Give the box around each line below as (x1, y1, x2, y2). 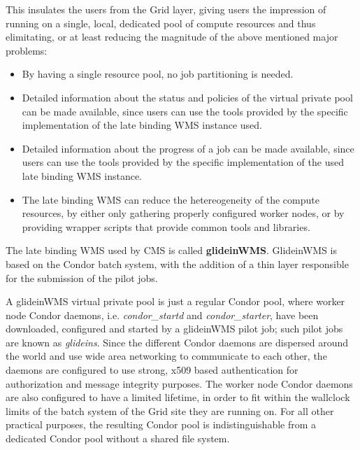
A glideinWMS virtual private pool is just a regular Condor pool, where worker (6, 294, 345, 309)
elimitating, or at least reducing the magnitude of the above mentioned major (6, 29, 338, 44)
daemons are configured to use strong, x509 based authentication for (6, 363, 298, 377)
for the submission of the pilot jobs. (6, 270, 158, 285)
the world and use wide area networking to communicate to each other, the (6, 349, 327, 363)
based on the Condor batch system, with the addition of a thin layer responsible (6, 256, 349, 271)
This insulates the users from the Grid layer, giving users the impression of (6, 2, 326, 16)
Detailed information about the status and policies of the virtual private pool (22, 90, 353, 104)
